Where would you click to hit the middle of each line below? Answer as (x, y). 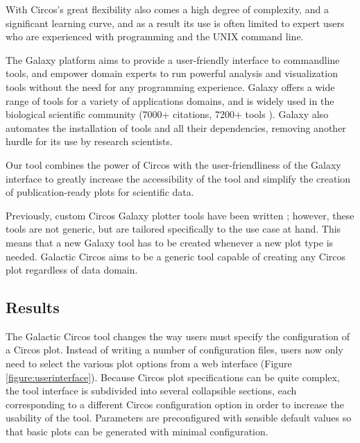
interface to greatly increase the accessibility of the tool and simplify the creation (178, 178)
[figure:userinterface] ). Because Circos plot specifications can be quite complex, (173, 377)
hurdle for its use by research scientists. (89, 141)
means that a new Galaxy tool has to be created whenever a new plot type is (170, 242)
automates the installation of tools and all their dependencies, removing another (176, 127)
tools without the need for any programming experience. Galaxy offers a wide (170, 86)
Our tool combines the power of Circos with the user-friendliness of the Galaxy (173, 164)
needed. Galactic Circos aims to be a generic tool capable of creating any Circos (176, 256)
